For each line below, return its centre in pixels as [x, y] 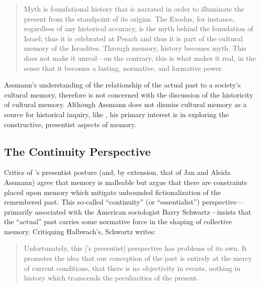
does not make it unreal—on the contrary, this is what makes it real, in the [140, 58]
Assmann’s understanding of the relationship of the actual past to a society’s [122, 85]
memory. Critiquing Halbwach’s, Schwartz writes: [80, 231]
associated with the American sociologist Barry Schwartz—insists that [143, 211]
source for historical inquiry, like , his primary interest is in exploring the [116, 114]
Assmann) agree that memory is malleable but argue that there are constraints [126, 182]
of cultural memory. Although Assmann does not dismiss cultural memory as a [125, 104]
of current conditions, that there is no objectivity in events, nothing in [132, 268]
